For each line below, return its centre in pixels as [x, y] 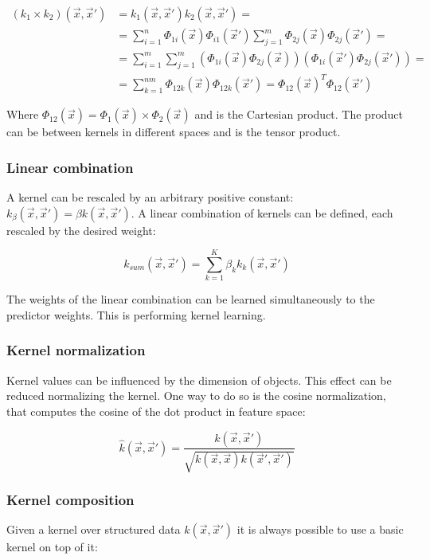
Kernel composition [70, 499]
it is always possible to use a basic [320, 529]
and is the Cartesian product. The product [299, 114]
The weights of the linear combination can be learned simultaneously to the [191, 299]
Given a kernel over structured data [94, 529]
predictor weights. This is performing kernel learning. [136, 314]
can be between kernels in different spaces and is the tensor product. [174, 132]
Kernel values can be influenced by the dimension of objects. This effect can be [199, 380]
